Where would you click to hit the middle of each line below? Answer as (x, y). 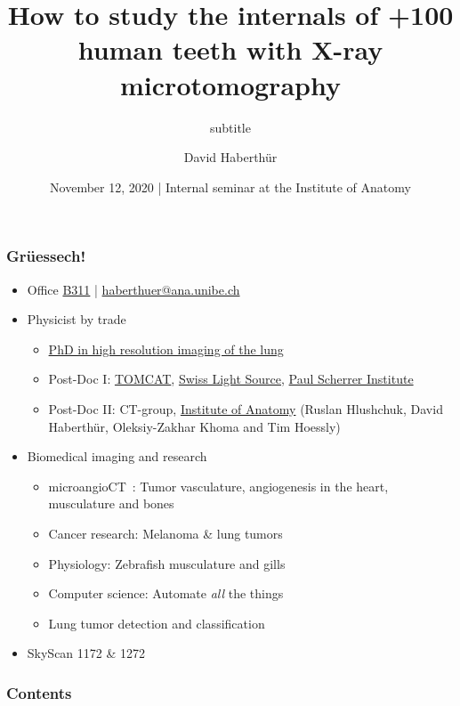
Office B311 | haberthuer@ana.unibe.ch (133, 289)
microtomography (230, 84)
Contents (39, 692)
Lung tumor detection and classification (157, 623)
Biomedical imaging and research (117, 456)
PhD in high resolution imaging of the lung (166, 349)
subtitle (230, 127)
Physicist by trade (77, 319)
